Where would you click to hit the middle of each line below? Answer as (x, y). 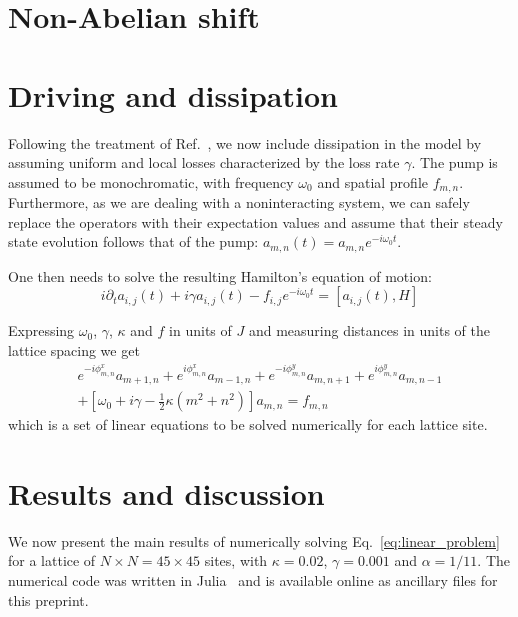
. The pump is (454, 162)
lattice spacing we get (74, 349)
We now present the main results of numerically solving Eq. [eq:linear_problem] (254, 540)
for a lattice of (52, 560)
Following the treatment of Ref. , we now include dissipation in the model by (245, 142)
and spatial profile (372, 181)
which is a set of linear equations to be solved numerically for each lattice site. (248, 424)
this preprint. (48, 599)
